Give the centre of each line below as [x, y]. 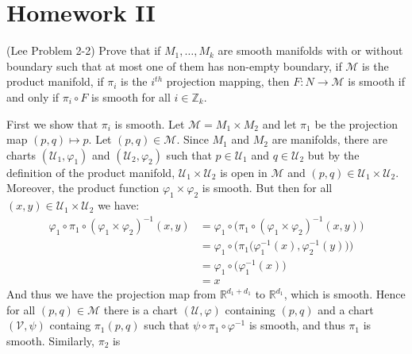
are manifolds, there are [329, 139]
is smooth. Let [150, 123]
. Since [193, 139]
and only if [33, 96]
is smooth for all [131, 96]
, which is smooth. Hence [345, 294]
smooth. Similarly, [50, 340]
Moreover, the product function [83, 188]
